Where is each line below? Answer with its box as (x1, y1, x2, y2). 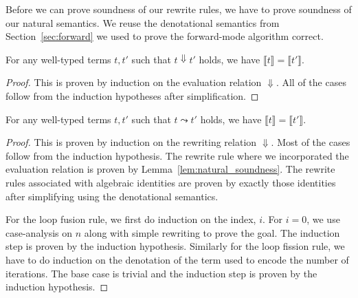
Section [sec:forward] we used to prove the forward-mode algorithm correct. (5, 29, 324, 43)
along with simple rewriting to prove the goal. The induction (84, 225, 340, 240)
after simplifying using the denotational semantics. (5, 189, 219, 203)
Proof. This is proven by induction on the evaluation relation (5, 75, 262, 89)
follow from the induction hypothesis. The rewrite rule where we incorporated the (5, 148, 349, 162)
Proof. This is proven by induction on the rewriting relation (5, 135, 257, 149)
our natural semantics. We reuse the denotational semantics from (5, 15, 280, 30)
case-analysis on (5, 225, 73, 240)
